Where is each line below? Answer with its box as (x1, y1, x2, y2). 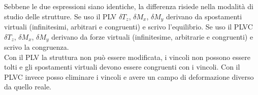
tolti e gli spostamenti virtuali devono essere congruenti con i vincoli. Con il (4, 61, 240, 72)
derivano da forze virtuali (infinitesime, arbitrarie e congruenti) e (51, 31, 253, 42)
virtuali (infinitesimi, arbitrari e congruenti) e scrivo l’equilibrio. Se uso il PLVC (4, 21, 253, 32)
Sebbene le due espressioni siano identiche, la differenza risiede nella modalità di (4, 1, 253, 11)
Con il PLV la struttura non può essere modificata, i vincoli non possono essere (4, 51, 250, 62)
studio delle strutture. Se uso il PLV (4, 11, 117, 21)
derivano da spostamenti (166, 11, 242, 21)
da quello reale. (4, 81, 51, 92)
